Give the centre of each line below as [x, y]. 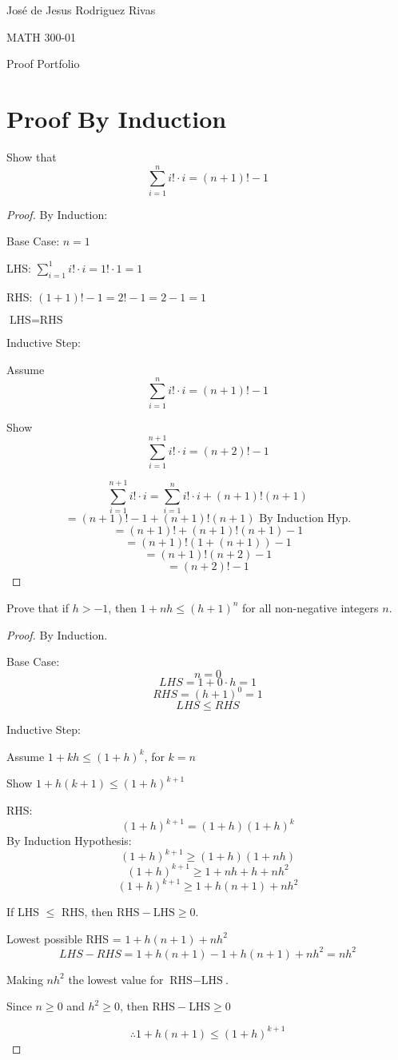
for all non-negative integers [310, 607]
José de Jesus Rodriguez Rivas [81, 10]
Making [25, 979]
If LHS [23, 912]
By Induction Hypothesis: [69, 841]
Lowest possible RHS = [64, 938]
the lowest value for [116, 979]
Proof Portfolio [43, 64]
